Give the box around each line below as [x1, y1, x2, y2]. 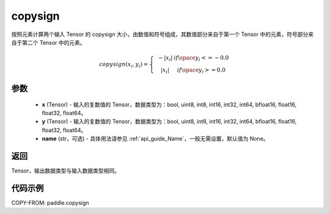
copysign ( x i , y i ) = [98, 61, 148, 69]
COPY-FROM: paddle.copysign [11, 199, 89, 207]
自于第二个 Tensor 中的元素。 [11, 39, 86, 46]
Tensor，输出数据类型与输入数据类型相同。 [11, 167, 120, 174]
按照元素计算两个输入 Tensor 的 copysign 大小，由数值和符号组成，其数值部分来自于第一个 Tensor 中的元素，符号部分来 [11, 31, 314, 38]
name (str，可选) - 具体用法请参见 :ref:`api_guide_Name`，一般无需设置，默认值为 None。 [42, 135, 269, 142]
